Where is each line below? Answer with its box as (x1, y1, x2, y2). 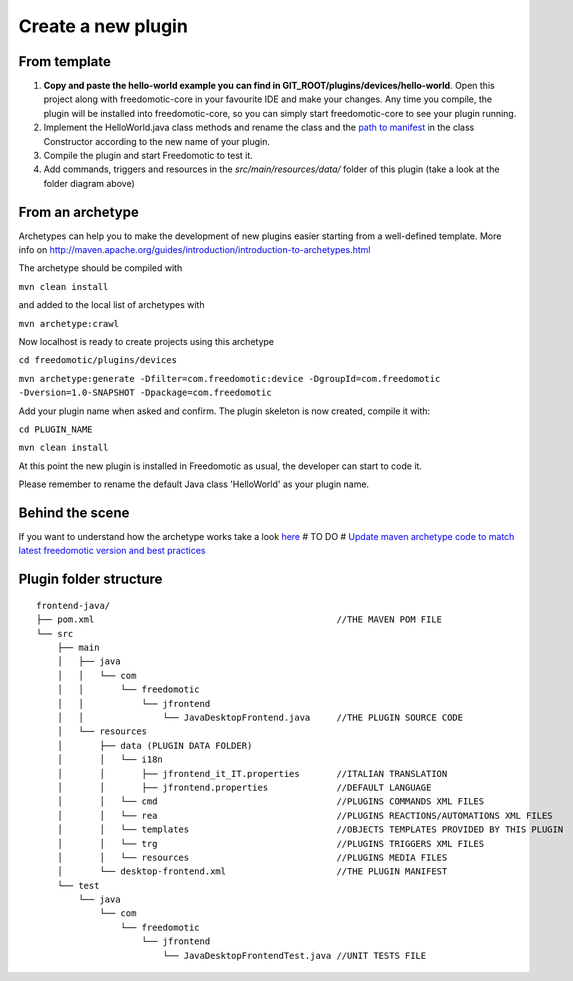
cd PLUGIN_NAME (18, 424, 94, 435)
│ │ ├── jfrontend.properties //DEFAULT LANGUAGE (56, 781, 432, 793)
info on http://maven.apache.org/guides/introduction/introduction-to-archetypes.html (18, 244, 371, 256)
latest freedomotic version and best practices (18, 545, 206, 557)
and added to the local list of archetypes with (18, 299, 205, 311)
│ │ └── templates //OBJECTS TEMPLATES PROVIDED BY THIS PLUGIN (56, 824, 564, 835)
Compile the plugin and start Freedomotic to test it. (43, 150, 254, 162)
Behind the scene (18, 504, 130, 521)
